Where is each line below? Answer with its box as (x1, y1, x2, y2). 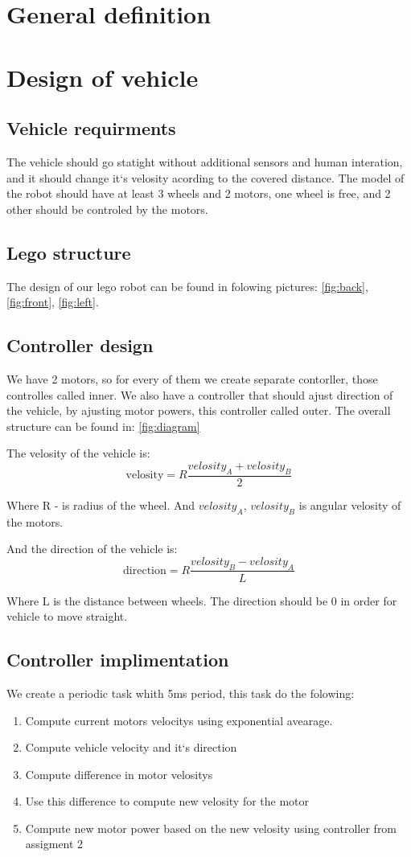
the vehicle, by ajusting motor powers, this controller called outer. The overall (6, 402, 391, 419)
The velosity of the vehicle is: (6, 445, 150, 461)
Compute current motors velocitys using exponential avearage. (25, 711, 333, 728)
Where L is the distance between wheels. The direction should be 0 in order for (6, 592, 397, 609)
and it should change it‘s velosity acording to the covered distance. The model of (6, 169, 405, 186)
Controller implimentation (6, 647, 229, 672)
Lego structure (6, 240, 131, 264)
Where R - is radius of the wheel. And (6, 496, 195, 513)
